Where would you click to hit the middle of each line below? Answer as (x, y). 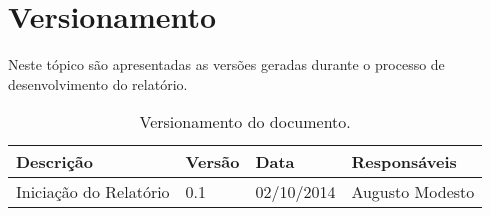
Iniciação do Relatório (93, 192)
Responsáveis (404, 162)
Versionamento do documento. (245, 122)
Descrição (54, 162)
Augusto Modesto (413, 192)
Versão (212, 162)
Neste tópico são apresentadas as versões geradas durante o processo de (226, 64)
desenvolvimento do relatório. (98, 83)
